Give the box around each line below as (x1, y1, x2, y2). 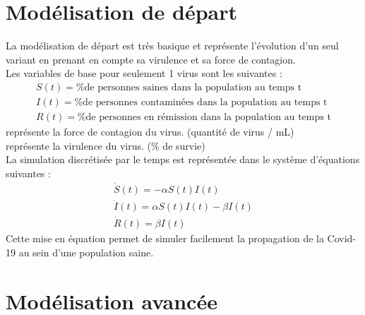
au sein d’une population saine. (18, 244, 154, 259)
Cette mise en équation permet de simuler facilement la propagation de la (6, 231, 324, 246)
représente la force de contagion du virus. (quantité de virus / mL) (6, 124, 294, 138)
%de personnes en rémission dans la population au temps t (77, 112, 331, 122)
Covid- (327, 231, 357, 246)
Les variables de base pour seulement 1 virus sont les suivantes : (6, 66, 282, 81)
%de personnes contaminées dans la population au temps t (74, 97, 328, 107)
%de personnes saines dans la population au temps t (76, 82, 302, 93)
